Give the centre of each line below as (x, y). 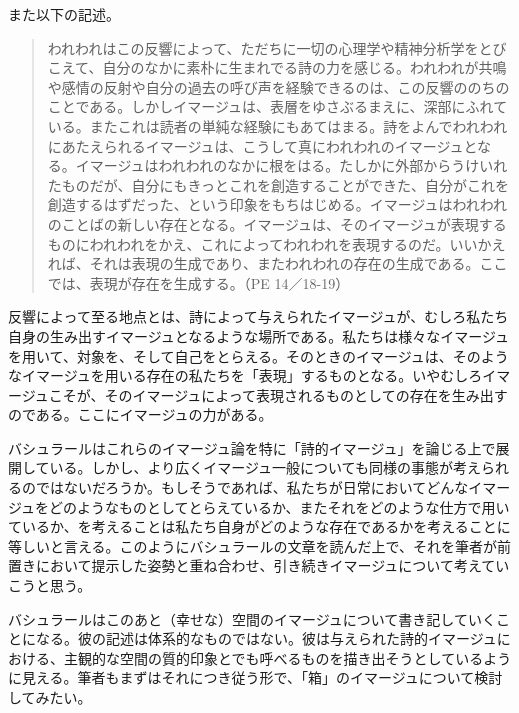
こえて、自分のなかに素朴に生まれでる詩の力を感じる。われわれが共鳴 (277, 67)
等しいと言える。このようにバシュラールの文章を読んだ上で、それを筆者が (253, 545)
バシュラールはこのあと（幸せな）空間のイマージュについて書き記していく (252, 618)
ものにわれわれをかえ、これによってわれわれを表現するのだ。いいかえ (276, 243)
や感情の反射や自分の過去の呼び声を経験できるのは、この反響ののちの (278, 86)
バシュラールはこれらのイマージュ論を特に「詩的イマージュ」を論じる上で (252, 447)
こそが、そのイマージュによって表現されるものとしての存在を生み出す (278, 394)
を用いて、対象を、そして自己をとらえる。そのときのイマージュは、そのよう (258, 355)
